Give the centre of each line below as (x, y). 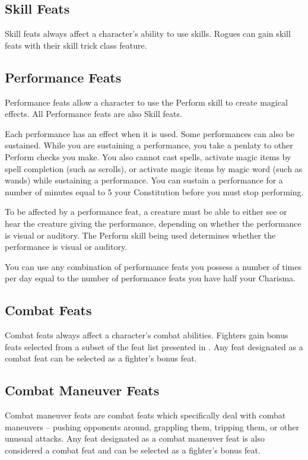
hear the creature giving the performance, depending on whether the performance (153, 223)
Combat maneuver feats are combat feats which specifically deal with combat (145, 415)
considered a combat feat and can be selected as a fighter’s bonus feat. (133, 450)
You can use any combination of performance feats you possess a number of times (153, 266)
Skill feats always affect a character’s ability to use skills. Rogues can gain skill (148, 34)
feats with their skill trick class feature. (76, 45)
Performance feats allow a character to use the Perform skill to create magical (146, 102)
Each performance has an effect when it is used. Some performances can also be (150, 133)
